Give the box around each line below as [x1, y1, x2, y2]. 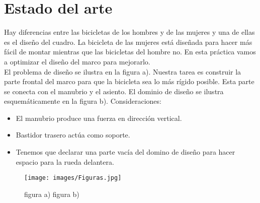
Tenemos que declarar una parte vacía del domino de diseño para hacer [16, 147, 235, 157]
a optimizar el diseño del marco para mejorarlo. [4, 56, 150, 66]
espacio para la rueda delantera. [16, 156, 114, 167]
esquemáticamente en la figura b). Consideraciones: [4, 96, 161, 106]
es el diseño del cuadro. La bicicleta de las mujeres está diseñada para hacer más [4, 36, 252, 47]
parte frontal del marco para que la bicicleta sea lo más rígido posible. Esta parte [4, 76, 254, 87]
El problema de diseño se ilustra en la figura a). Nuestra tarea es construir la [4, 66, 241, 77]
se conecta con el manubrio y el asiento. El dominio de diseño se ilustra [4, 86, 224, 96]
